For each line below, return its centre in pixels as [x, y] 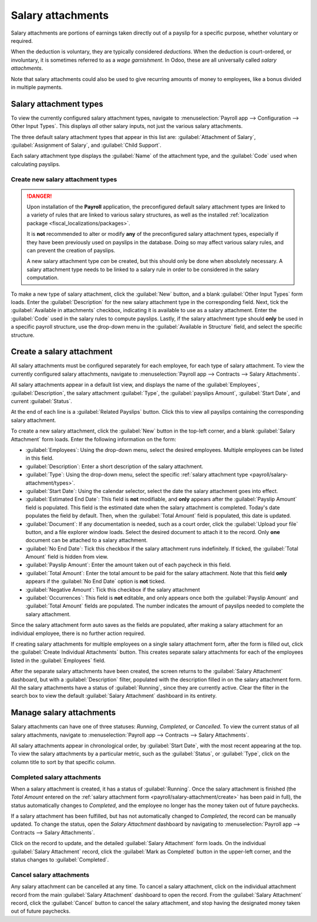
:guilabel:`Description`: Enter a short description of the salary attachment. [114, 466]
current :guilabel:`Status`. [42, 401]
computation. [43, 278]
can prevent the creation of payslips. [71, 251]
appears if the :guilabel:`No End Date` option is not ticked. [96, 582]
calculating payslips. [36, 164]
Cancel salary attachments [50, 874]
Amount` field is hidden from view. [67, 557]
